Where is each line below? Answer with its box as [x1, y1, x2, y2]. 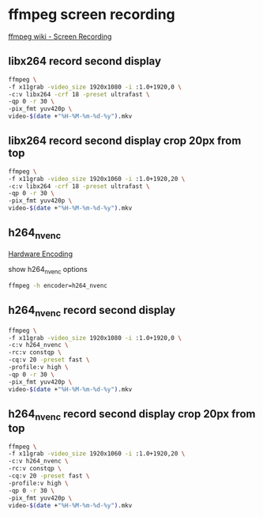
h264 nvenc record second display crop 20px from [8, 407, 256, 423]
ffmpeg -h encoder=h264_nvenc [8, 281, 108, 289]
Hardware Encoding [8, 249, 73, 258]
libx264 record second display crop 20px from [8, 134, 242, 148]
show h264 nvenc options [8, 265, 88, 276]
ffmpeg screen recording [8, 6, 175, 24]
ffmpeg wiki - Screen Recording [8, 32, 112, 41]
